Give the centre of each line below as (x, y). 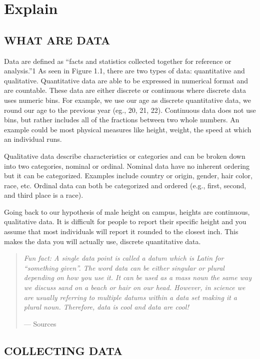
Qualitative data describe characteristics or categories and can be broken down (125, 156)
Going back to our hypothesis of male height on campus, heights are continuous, (127, 211)
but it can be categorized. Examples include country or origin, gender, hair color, (128, 176)
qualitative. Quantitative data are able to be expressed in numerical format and (126, 80)
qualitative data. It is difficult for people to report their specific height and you (125, 221)
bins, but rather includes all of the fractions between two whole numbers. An (122, 120)
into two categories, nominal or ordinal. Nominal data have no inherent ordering (127, 166)
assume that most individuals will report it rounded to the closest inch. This (121, 231)
